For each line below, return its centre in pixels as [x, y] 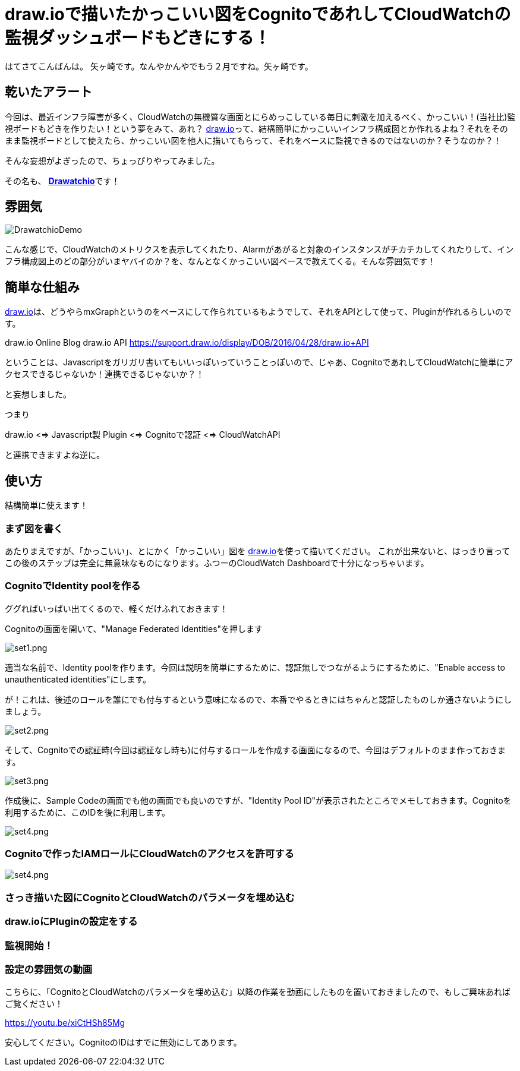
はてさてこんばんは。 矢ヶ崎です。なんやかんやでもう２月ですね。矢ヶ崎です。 [159, 66]
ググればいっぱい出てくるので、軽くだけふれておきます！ [116, 608]
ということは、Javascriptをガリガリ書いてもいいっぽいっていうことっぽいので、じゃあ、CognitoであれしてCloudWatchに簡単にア [259, 362]
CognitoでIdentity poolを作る [73, 586]
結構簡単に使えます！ [46, 506]
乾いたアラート [48, 92]
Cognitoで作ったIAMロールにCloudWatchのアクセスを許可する [149, 854]
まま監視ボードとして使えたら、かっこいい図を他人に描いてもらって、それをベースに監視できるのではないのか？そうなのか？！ [253, 140]
